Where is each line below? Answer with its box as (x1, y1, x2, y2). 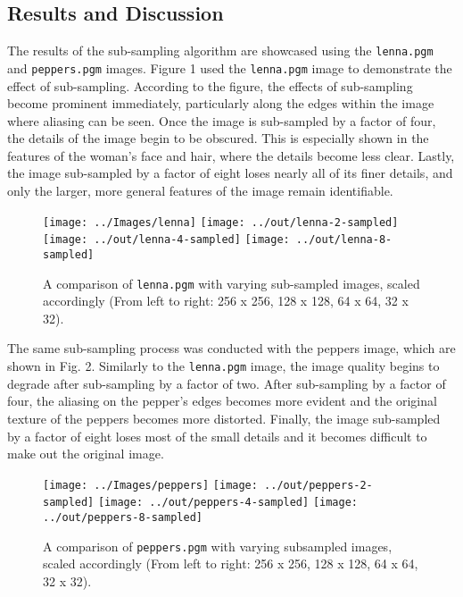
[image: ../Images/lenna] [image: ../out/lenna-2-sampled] (43, 215, 399, 229)
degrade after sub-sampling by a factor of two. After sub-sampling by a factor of (7, 374, 446, 392)
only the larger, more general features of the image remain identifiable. (7, 181, 393, 200)
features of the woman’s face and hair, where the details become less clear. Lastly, (7, 146, 455, 164)
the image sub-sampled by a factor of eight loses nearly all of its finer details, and (7, 164, 453, 182)
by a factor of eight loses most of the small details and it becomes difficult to (7, 426, 427, 445)
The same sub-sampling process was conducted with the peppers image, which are (7, 339, 456, 357)
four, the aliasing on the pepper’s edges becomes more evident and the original (7, 391, 437, 410)
